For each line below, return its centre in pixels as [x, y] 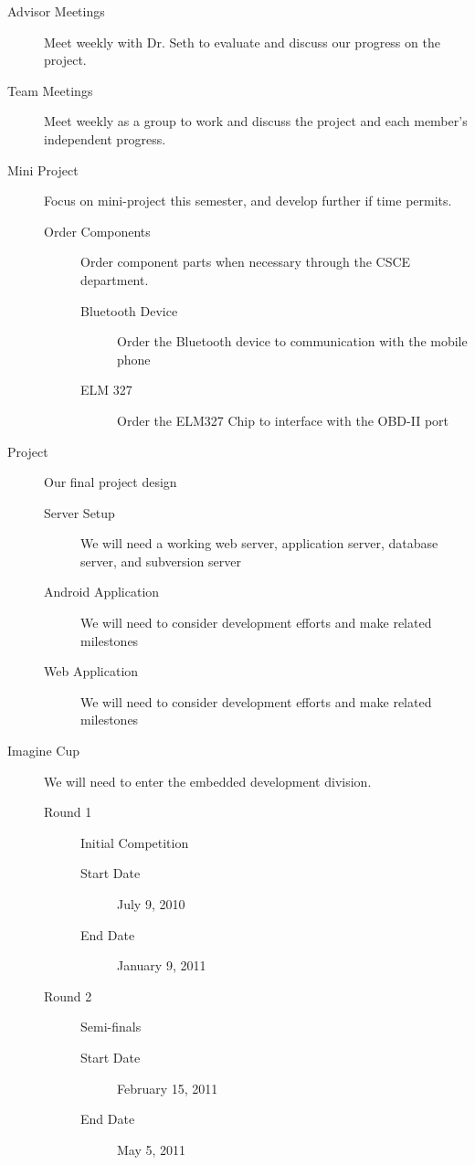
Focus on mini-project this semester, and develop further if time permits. [248, 201]
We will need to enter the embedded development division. [208, 781]
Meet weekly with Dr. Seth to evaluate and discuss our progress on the [242, 42]
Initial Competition [135, 842]
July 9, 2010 [151, 904]
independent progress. [105, 138]
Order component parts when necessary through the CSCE [246, 262]
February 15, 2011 [168, 1088]
